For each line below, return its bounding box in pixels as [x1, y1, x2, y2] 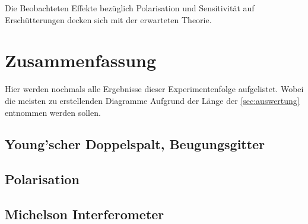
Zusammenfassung [5, 48, 157, 72]
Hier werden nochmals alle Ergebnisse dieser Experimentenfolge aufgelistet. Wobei [5, 83, 304, 95]
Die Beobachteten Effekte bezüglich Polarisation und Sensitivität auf [5, 2, 255, 14]
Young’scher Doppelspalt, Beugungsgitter [5, 135, 265, 153]
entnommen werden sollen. [5, 106, 101, 118]
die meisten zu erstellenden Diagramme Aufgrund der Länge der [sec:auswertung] [5, 94, 300, 106]
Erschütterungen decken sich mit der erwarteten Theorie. [5, 13, 212, 26]
